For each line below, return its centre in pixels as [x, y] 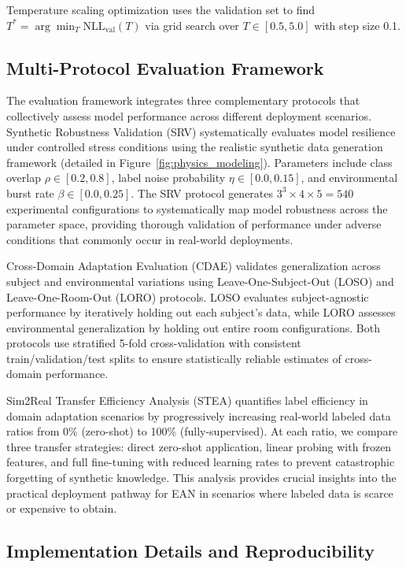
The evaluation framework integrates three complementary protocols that [183, 100]
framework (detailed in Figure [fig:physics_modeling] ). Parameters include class [199, 162]
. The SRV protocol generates [202, 193]
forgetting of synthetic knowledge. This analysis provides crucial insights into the [201, 478]
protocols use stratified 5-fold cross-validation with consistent [154, 343]
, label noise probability [168, 178]
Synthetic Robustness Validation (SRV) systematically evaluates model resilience [201, 131]
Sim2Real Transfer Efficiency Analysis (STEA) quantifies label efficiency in [187, 400]
